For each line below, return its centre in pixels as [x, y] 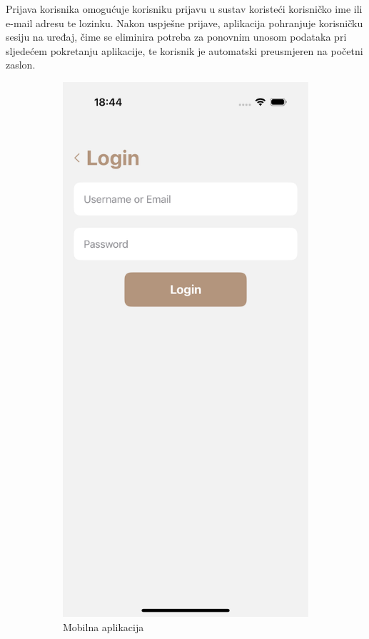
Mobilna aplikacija [103, 627]
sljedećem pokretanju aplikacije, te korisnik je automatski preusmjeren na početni [184, 50]
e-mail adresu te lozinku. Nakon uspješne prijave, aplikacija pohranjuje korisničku [184, 22]
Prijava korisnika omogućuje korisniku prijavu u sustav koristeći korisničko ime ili [184, 9]
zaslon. [21, 65]
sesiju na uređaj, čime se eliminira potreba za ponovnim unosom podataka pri [176, 37]
